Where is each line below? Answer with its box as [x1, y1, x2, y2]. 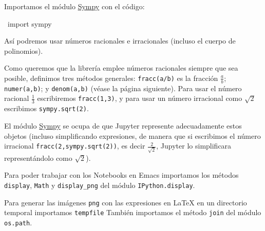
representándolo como [4, 152, 72, 163]
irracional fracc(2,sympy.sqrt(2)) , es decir [4, 140, 145, 151]
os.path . [4, 217, 32, 227]
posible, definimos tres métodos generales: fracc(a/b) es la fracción [4, 72, 218, 83]
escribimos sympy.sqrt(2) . [4, 103, 89, 114]
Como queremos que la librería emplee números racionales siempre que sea [4, 62, 238, 73]
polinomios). [4, 45, 43, 56]
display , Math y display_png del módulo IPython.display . [4, 180, 195, 191]
